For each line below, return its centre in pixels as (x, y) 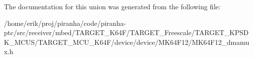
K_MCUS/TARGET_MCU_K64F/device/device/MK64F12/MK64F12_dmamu (127, 42)
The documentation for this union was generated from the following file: (112, 6)
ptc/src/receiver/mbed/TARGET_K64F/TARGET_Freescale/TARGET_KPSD (126, 32)
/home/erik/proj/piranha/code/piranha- (65, 23)
